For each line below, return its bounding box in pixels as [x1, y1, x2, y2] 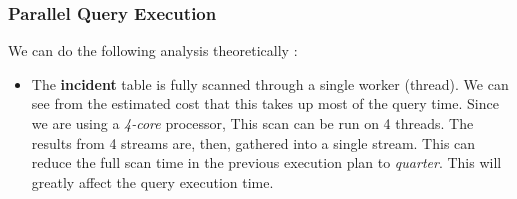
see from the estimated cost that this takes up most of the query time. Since [31, 93, 499, 114]
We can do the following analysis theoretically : [8, 40, 298, 61]
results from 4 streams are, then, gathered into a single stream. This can [31, 132, 476, 153]
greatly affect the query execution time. [31, 171, 274, 192]
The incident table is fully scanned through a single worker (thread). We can [31, 73, 509, 94]
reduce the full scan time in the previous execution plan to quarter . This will [31, 152, 502, 173]
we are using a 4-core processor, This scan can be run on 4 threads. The [31, 113, 474, 133]
